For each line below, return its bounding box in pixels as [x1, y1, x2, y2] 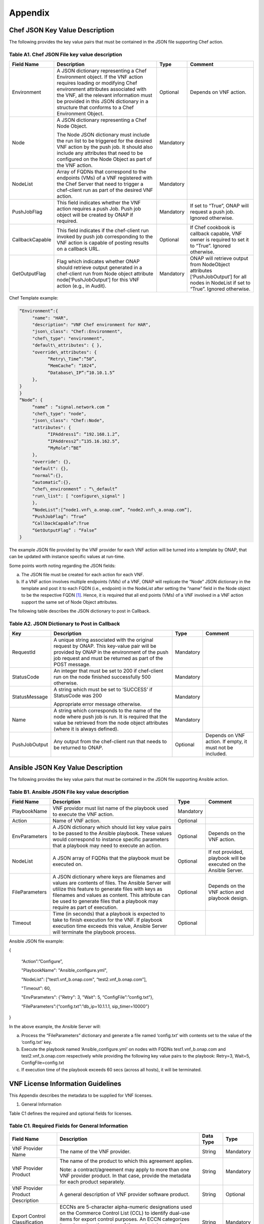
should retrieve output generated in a [57, 264, 142, 271]
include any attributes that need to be [57, 150, 143, 157]
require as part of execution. [52, 904, 118, 911]
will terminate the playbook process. [52, 928, 136, 935]
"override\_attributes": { [32, 349, 97, 355]
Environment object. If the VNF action [57, 73, 143, 80]
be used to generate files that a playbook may [52, 897, 158, 904]
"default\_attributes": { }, [32, 343, 102, 348]
